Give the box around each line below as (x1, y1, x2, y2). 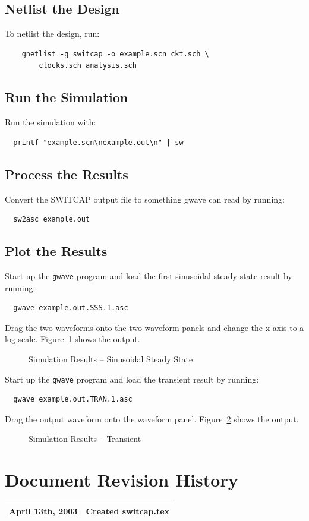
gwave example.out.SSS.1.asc (13, 304, 128, 312)
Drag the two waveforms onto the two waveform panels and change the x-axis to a (5, 321, 304, 333)
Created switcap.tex (86, 504, 170, 517)
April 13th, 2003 (9, 504, 78, 517)
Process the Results (5, 165, 128, 183)
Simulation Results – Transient (29, 432, 141, 445)
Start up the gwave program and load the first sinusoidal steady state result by (5, 269, 292, 282)
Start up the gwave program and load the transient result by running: (5, 372, 259, 385)
